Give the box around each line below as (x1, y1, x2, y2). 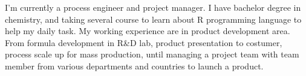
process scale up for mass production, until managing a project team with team (5, 48, 299, 60)
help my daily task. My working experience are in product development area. (5, 25, 290, 37)
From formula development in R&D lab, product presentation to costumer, (5, 36, 282, 48)
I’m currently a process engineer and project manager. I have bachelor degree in (5, 1, 301, 13)
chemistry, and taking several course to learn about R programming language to (5, 13, 302, 25)
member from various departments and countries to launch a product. (5, 59, 264, 72)
